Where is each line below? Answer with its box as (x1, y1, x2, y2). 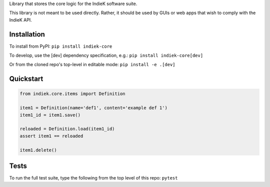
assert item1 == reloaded (19, 133, 83, 139)
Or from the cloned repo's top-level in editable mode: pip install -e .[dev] (9, 62, 175, 68)
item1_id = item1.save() (19, 112, 81, 118)
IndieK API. (9, 17, 32, 23)
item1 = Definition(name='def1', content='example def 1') (19, 105, 167, 111)
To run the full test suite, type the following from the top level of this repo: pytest (9, 175, 178, 181)
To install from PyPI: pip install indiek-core (9, 43, 112, 49)
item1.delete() (19, 147, 57, 153)
